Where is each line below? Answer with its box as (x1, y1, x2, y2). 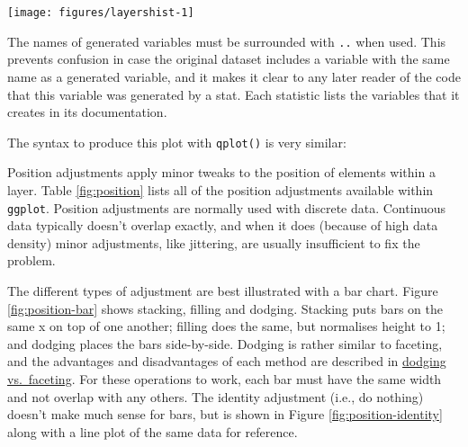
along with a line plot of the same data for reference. (7, 422, 298, 441)
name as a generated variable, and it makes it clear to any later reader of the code (7, 67, 461, 85)
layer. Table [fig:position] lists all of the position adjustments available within (7, 180, 434, 199)
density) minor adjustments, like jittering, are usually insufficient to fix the (7, 233, 420, 252)
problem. (7, 251, 56, 270)
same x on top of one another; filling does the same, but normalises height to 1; (7, 317, 445, 335)
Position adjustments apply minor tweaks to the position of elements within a (7, 163, 436, 182)
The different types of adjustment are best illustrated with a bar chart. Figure (7, 281, 438, 299)
